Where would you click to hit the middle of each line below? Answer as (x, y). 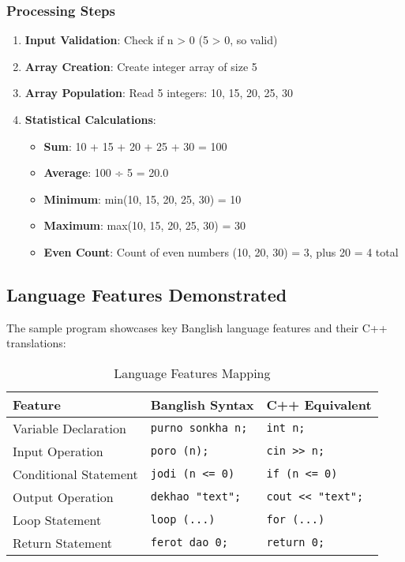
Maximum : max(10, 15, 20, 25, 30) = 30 (144, 225)
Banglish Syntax (202, 404)
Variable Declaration (69, 428)
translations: (36, 343)
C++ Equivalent (319, 404)
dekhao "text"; (196, 497)
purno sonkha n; (199, 428)
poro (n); (180, 451)
